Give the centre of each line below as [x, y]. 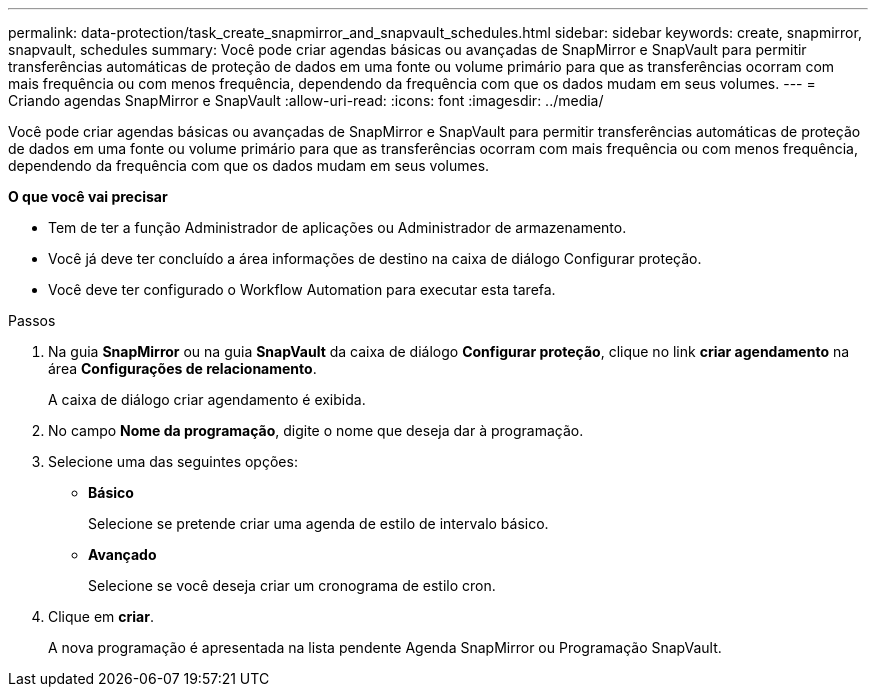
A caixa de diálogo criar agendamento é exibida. [207, 399]
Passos [32, 320]
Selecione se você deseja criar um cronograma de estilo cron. [292, 585]
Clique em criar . [101, 616]
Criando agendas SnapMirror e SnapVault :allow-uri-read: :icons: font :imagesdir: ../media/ [306, 100]
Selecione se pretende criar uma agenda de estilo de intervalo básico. [318, 523]
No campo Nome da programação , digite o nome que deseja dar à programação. [316, 430]
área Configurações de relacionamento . [182, 368]
